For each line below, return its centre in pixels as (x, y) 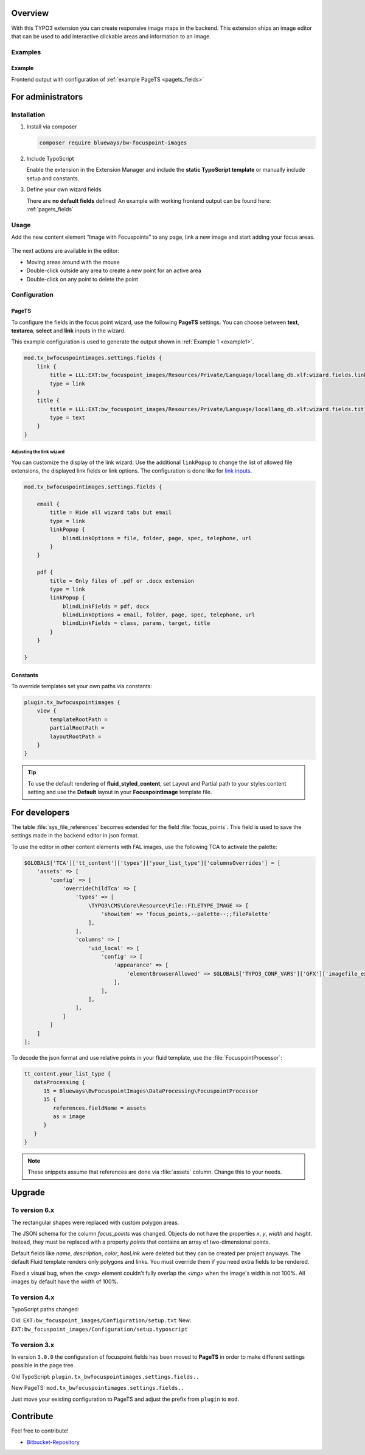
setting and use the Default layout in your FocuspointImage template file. (120, 792)
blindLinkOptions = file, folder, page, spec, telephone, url (157, 538)
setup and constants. (53, 178)
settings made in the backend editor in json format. (75, 836)
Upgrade (28, 1193)
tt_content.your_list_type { (68, 1074)
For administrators (47, 97)
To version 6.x (33, 1210)
